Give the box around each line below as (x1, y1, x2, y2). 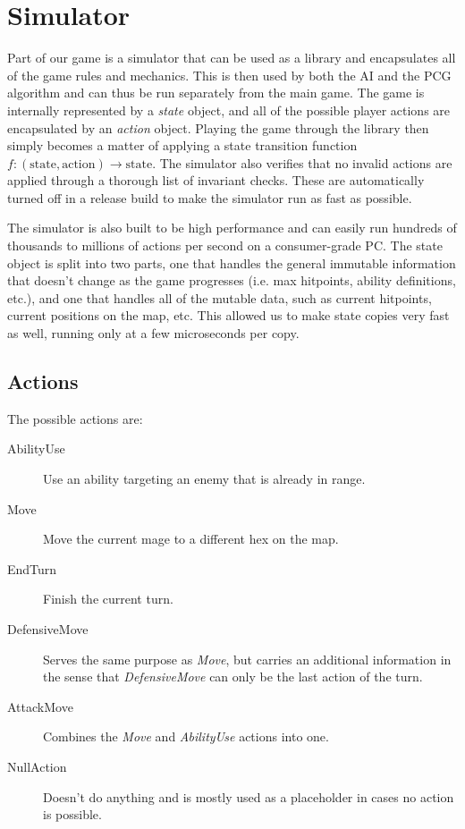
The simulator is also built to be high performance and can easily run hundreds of (7, 218, 457, 237)
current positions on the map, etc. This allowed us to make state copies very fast (7, 306, 450, 325)
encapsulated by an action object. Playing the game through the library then (7, 118, 429, 137)
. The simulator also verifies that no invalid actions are (152, 153, 452, 172)
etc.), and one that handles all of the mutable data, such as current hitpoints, (7, 288, 432, 307)
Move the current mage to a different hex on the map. (43, 529, 339, 548)
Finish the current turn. (43, 589, 173, 608)
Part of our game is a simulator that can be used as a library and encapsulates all (7, 48, 456, 67)
